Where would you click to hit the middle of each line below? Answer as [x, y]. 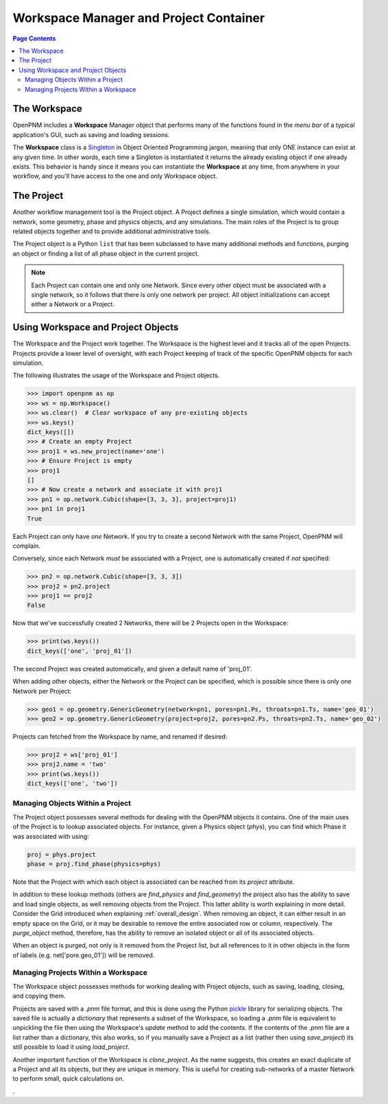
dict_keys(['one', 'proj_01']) [80, 651]
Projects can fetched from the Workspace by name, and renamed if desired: [120, 736]
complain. [27, 546]
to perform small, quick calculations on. [69, 1079]
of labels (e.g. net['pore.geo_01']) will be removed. [84, 955]
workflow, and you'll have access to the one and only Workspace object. [115, 176]
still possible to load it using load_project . [71, 1047]
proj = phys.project [61, 854]
